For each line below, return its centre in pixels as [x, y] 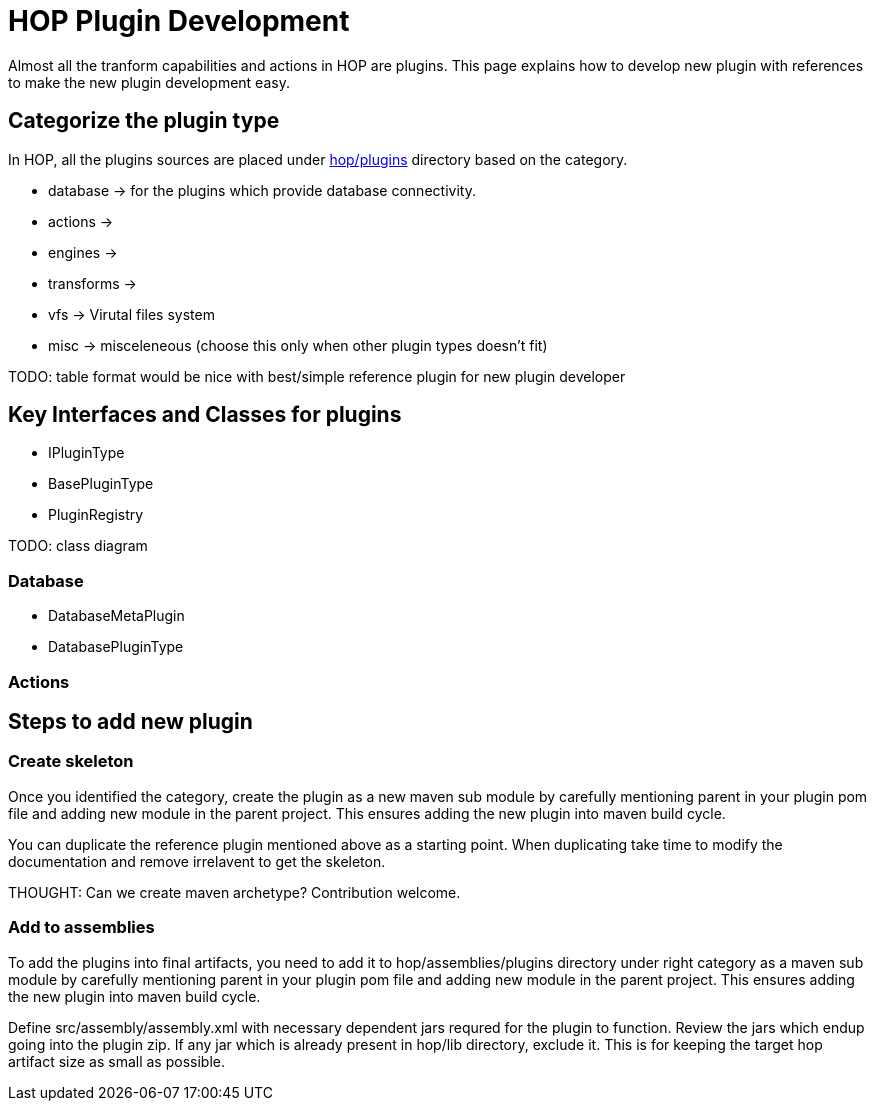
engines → [83, 252]
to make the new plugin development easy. [149, 82]
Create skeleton [71, 761]
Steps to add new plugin [130, 721]
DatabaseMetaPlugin [116, 616]
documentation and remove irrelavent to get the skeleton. [197, 861]
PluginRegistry [96, 515]
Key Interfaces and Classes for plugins [205, 415]
